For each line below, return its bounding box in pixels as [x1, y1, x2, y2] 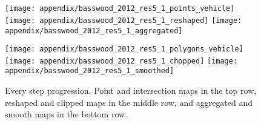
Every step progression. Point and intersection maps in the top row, [5, 84, 257, 97]
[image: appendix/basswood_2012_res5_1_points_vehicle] [5, 4, 235, 13]
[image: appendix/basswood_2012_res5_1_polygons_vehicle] [5, 45, 243, 54]
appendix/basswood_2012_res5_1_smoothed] [5, 67, 174, 76]
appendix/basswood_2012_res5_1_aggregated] [5, 26, 183, 35]
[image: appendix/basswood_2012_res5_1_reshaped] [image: [5, 16, 242, 25]
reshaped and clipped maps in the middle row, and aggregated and [5, 96, 253, 108]
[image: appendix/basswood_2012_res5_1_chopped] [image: [5, 56, 238, 65]
